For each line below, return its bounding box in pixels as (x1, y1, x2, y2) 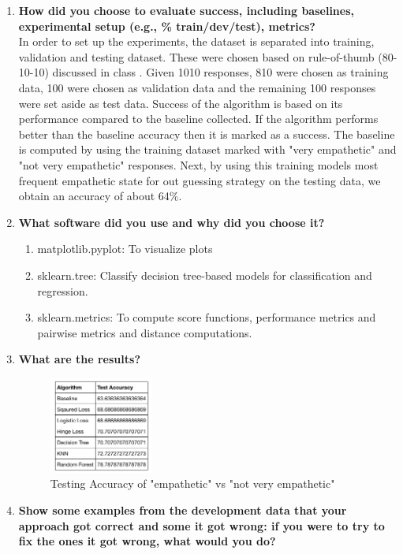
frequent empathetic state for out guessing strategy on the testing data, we (18, 172, 381, 188)
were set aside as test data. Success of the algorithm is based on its (18, 95, 343, 111)
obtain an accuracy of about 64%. (18, 188, 182, 204)
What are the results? (18, 351, 140, 367)
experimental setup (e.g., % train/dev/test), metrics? (18, 17, 315, 34)
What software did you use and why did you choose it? (18, 214, 325, 230)
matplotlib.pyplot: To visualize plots (37, 240, 213, 257)
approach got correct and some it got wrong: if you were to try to (18, 517, 385, 534)
